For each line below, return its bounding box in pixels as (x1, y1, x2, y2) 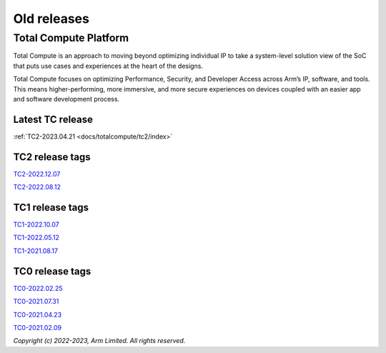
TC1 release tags (13, 201, 89, 214)
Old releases (13, 11, 89, 26)
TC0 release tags (13, 265, 91, 277)
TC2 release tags (13, 151, 91, 163)
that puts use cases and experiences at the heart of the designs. (13, 61, 204, 70)
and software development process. (13, 94, 120, 103)
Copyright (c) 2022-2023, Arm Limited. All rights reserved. (13, 337, 186, 345)
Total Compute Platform (13, 31, 129, 44)
